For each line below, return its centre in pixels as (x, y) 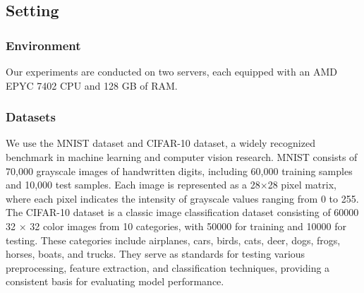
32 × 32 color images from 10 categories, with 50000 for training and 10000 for (176, 226)
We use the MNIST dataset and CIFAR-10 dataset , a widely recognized (160, 143)
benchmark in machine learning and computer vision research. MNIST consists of (182, 157)
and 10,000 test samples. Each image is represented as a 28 (133, 185)
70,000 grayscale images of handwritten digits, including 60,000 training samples (179, 171)
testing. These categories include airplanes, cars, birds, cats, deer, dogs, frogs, (173, 240)
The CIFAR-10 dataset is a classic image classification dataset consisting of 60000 (182, 212)
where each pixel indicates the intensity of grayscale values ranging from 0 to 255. (182, 198)
